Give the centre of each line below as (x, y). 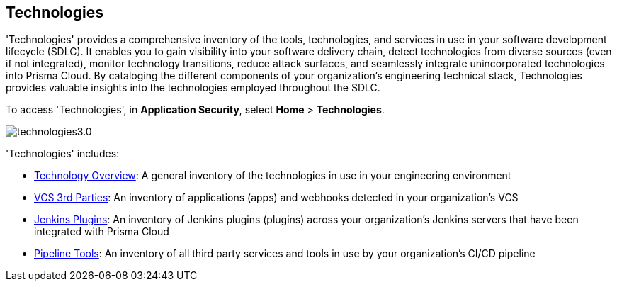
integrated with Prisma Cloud (102, 232)
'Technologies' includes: (63, 154)
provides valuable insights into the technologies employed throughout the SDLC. (193, 88)
